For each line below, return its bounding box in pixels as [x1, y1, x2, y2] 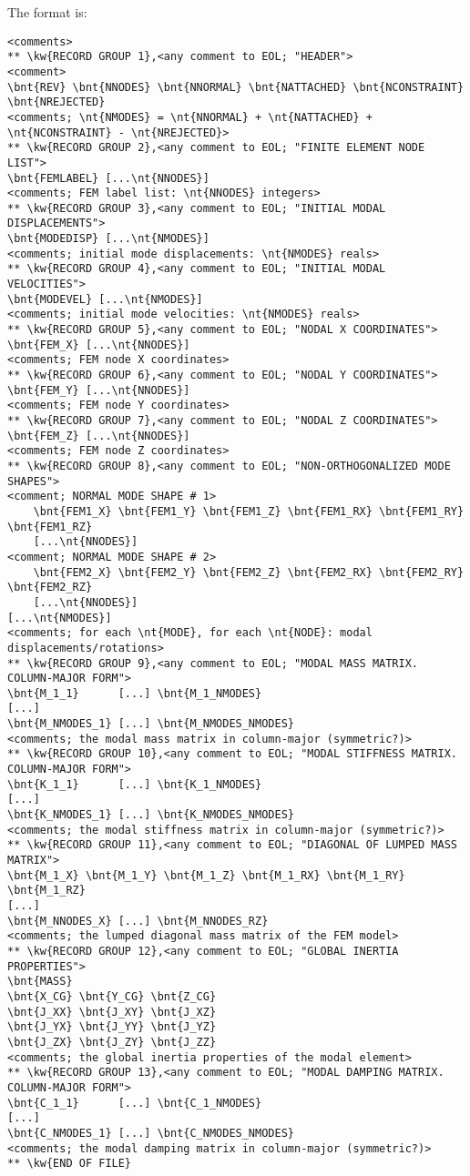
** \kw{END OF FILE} [7, 1157, 132, 1171]
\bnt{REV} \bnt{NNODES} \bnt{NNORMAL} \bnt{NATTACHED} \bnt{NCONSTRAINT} [7, 80, 465, 94]
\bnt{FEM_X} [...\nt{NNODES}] [7, 338, 190, 351]
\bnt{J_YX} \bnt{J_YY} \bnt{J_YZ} [7, 1020, 217, 1034]
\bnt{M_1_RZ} [7, 884, 86, 897]
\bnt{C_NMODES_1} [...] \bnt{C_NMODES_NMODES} [7, 1126, 294, 1140]
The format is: [7, 3, 87, 21]
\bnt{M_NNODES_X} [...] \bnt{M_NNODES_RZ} [7, 914, 269, 928]
